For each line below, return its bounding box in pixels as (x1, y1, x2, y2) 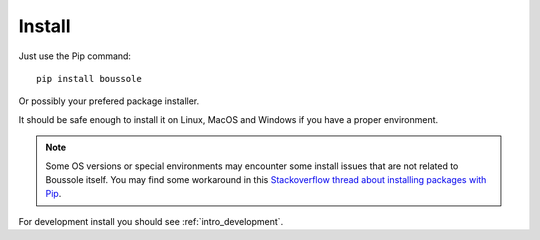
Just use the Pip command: (18, 50, 132, 62)
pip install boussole (36, 73, 142, 84)
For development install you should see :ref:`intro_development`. (18, 215, 284, 227)
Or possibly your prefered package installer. (18, 95, 200, 107)
